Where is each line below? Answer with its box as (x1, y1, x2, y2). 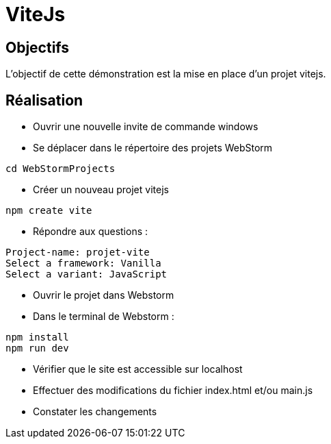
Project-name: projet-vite (5, 247, 150, 258)
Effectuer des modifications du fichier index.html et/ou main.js (33, 384, 313, 397)
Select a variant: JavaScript (5, 269, 168, 280)
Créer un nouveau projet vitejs (33, 184, 169, 196)
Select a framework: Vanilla (5, 258, 161, 269)
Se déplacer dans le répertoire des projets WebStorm (33, 142, 273, 154)
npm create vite (5, 205, 92, 217)
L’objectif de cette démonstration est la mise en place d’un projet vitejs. (5, 68, 326, 80)
